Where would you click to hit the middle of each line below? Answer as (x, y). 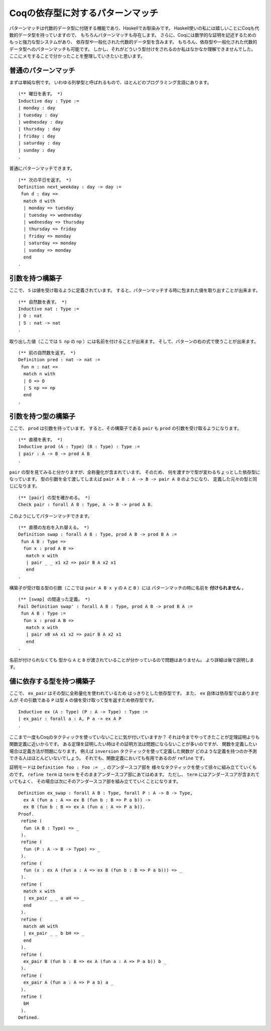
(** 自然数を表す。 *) (43, 302)
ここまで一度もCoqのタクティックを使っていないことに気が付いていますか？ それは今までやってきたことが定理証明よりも (134, 737)
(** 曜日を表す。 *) (40, 94)
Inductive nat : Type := (49, 309)
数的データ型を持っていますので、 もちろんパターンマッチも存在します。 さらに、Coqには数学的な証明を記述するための (133, 35)
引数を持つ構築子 (36, 278)
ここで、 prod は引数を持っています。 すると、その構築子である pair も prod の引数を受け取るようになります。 (125, 428)
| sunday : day (37, 150)
